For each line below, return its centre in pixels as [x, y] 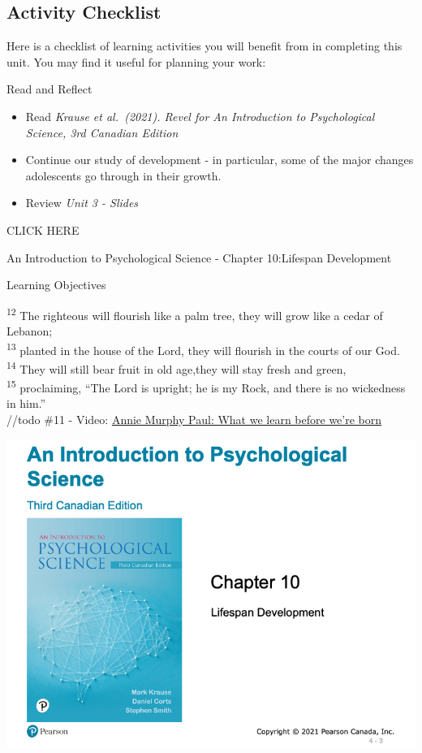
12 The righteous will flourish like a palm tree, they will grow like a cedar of [195, 314]
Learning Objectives [56, 285]
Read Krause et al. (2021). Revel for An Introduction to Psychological [200, 116]
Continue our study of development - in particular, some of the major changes [220, 160]
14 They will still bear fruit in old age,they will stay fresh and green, [177, 367]
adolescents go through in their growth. [123, 175]
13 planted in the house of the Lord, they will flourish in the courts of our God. [203, 348]
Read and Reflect [50, 89]
